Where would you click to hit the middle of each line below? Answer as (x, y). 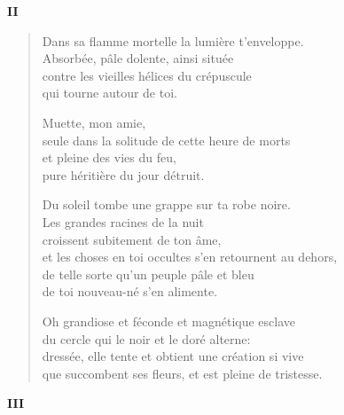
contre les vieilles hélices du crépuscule (147, 75)
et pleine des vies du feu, (109, 157)
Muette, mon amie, (94, 122)
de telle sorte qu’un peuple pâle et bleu (148, 274)
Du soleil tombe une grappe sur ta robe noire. (166, 204)
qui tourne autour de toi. (109, 93)
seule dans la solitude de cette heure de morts (166, 140)
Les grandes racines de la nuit (123, 221)
